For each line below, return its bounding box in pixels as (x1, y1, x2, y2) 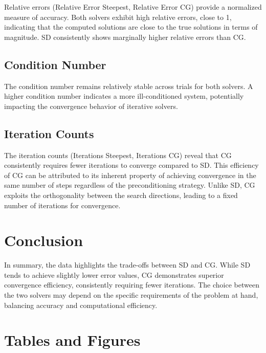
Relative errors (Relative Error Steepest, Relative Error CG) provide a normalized (4, 2, 262, 12)
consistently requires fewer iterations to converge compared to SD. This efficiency (4, 160, 259, 170)
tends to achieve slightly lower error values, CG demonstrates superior (4, 269, 224, 280)
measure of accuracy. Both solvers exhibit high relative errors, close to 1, (4, 11, 232, 22)
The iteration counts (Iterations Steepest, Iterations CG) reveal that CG (4, 149, 232, 160)
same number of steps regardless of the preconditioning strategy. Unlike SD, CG (4, 180, 255, 190)
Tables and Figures (4, 329, 141, 350)
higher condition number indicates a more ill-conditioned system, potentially (4, 91, 244, 101)
